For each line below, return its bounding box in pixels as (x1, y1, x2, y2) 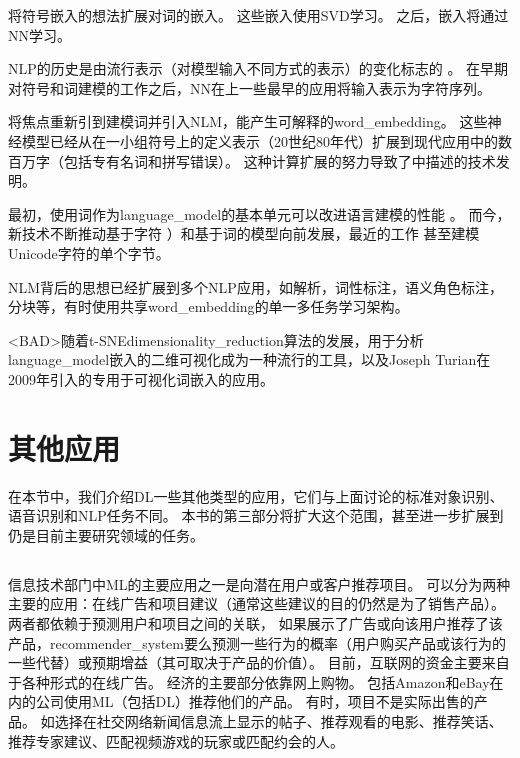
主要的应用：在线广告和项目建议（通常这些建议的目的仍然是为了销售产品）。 (8, 593, 505, 614)
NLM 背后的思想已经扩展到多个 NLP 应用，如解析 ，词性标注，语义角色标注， (8, 276, 503, 297)
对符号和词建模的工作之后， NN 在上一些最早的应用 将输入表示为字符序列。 (8, 77, 491, 98)
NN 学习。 (8, 24, 71, 45)
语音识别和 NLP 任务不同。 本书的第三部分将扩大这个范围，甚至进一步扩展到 (8, 505, 504, 526)
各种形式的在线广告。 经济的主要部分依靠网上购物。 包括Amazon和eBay (21, 671, 490, 692)
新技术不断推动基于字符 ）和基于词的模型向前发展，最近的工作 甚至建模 (8, 223, 480, 244)
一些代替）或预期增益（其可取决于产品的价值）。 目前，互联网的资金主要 (8, 652, 482, 673)
